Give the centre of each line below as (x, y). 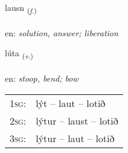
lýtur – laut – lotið (75, 138)
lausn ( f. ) (21, 8)
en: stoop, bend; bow (42, 78)
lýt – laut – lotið (71, 103)
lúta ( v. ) (19, 54)
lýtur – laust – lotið (77, 120)
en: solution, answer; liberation (62, 32)
